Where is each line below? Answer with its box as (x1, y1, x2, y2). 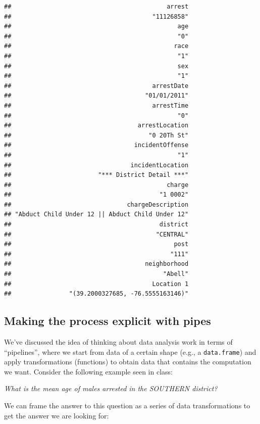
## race (4, 42, 189, 50)
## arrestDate (4, 82, 189, 89)
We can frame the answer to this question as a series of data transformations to (4, 400, 250, 411)
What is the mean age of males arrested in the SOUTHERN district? (4, 383, 218, 394)
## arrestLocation (4, 122, 189, 129)
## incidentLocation (4, 161, 189, 169)
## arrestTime (4, 102, 189, 109)
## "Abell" (4, 270, 189, 278)
